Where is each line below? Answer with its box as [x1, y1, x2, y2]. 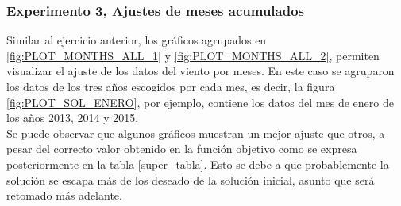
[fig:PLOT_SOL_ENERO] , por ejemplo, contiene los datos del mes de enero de [6, 93, 394, 110]
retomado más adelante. [6, 187, 122, 204]
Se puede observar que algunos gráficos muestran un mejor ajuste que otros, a [6, 124, 385, 141]
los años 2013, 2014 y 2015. [6, 109, 139, 126]
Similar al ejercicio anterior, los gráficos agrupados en [6, 32, 267, 48]
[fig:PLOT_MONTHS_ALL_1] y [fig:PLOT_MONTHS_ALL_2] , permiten [6, 47, 380, 63]
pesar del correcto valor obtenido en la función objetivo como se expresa [6, 140, 357, 157]
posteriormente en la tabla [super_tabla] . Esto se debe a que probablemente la [6, 155, 389, 172]
